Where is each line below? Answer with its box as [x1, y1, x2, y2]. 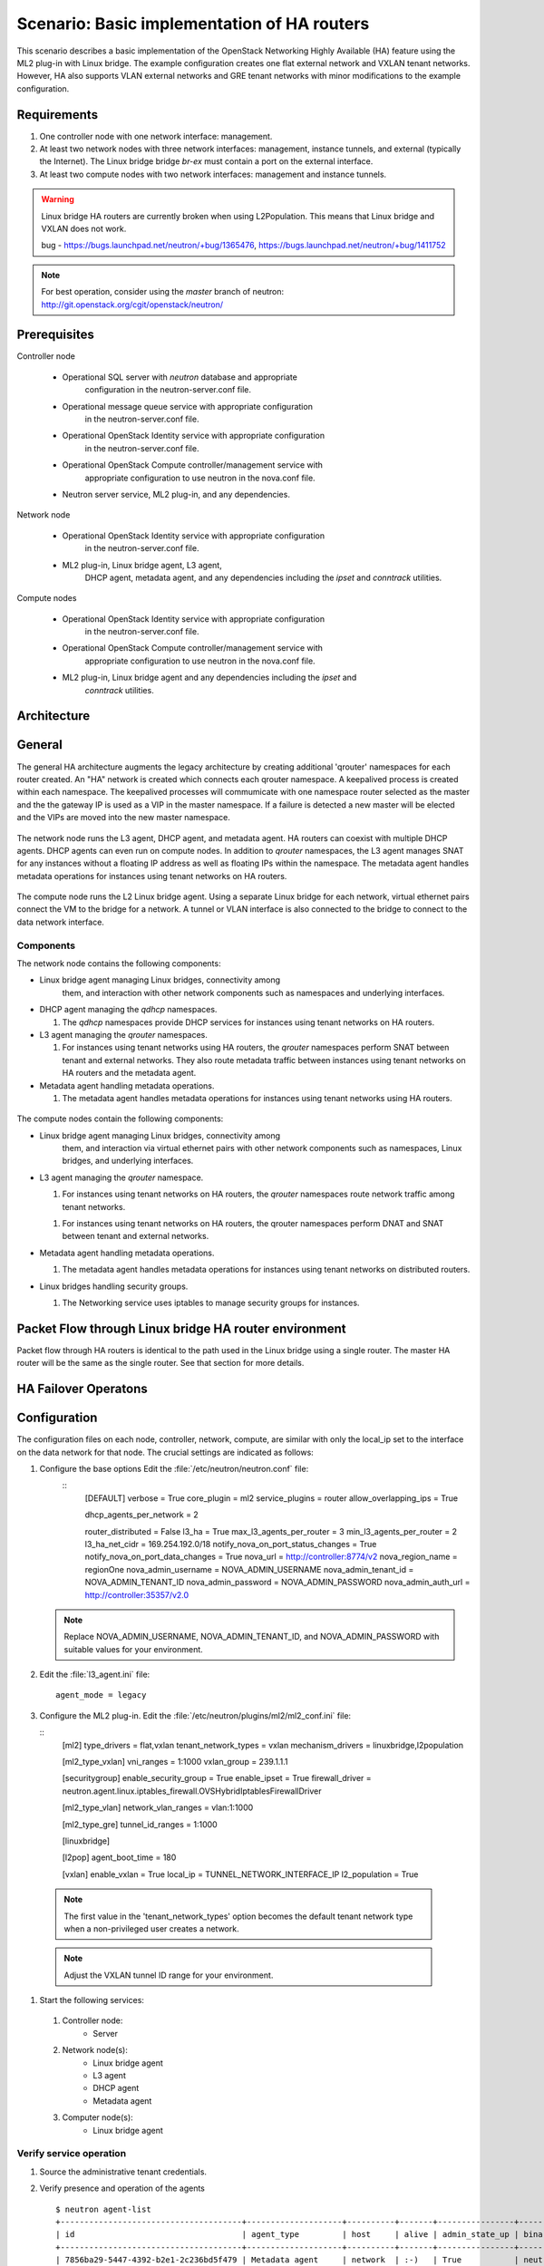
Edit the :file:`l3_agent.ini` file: [39, 1669, 151, 1680]
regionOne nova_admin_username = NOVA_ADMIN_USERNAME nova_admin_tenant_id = [84, 1564, 414, 1574]
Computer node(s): [62, 2112, 133, 2123]
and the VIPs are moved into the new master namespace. [16, 812, 230, 823]
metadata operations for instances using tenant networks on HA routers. [16, 870, 287, 881]
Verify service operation [16, 2147, 127, 2160]
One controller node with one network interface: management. [39, 131, 273, 141]
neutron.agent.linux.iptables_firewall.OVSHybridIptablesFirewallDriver [62, 1786, 322, 1796]
